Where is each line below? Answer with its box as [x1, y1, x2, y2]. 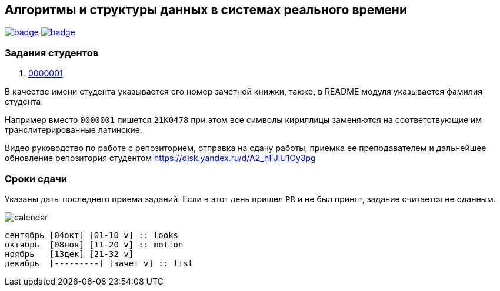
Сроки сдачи [5, 172, 67, 185]
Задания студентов [5, 46, 99, 59]
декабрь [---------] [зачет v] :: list [5, 258, 194, 268]
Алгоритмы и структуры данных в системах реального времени [5, 2, 407, 17]
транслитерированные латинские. [5, 125, 143, 135]
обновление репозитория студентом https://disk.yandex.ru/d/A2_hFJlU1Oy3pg [5, 153, 316, 163]
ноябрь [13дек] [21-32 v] [5, 249, 134, 259]
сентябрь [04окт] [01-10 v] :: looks [5, 230, 179, 240]
